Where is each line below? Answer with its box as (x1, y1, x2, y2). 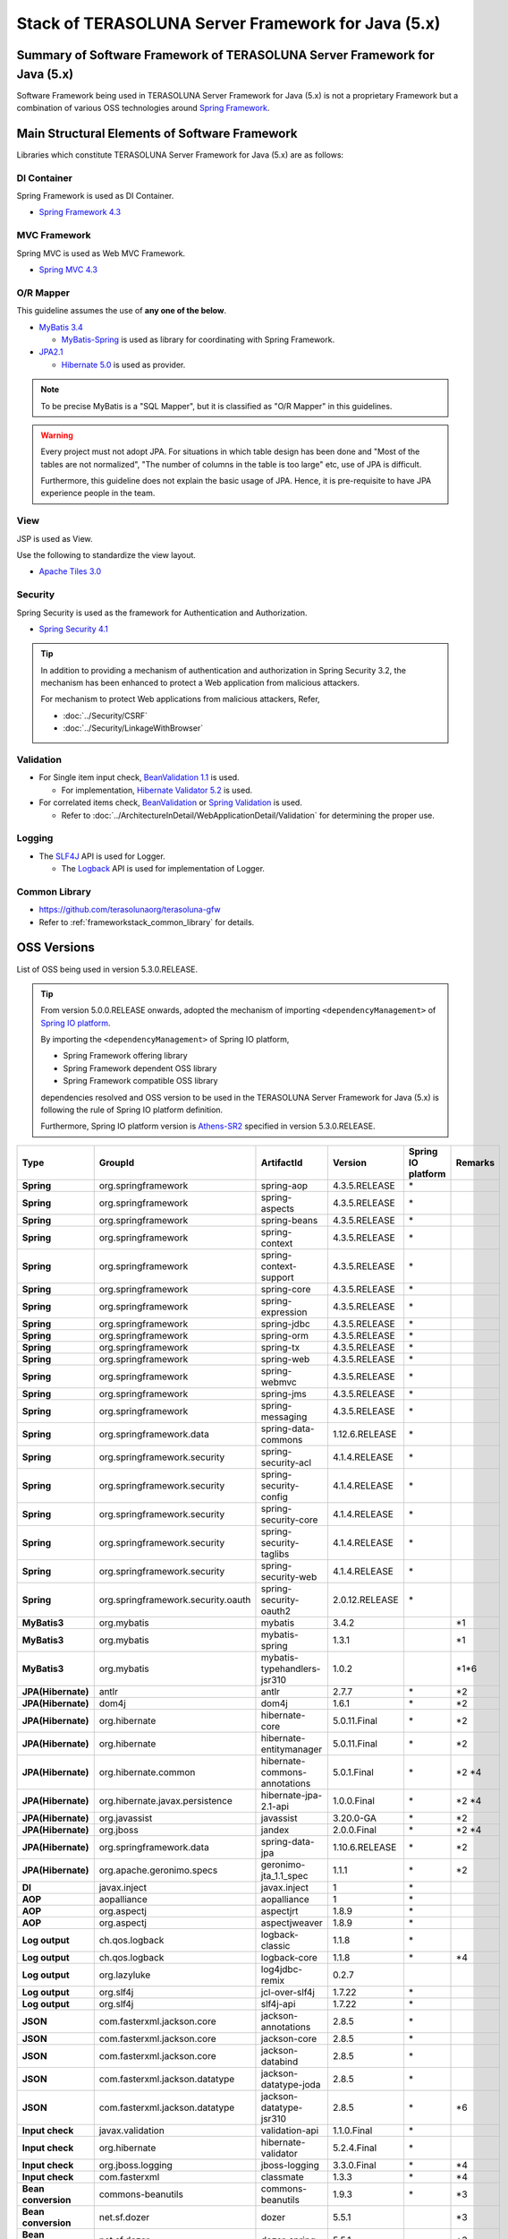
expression (260, 1306, 308, 1318)
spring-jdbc (260, 1317, 310, 1330)
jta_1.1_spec (260, 1869, 309, 1882)
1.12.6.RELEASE (332, 1428, 397, 1440)
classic (260, 1939, 291, 1952)
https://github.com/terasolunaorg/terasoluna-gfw (38, 905, 221, 915)
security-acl (260, 1456, 312, 1469)
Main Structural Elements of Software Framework (16, 125, 299, 141)
